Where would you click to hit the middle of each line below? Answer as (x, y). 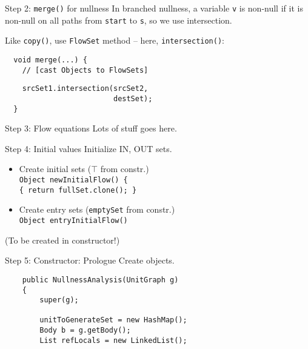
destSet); (133, 98)
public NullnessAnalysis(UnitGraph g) (100, 280)
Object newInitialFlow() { (73, 180)
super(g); (59, 300)
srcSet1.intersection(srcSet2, (85, 89)
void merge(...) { (51, 60)
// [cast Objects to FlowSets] (85, 70)
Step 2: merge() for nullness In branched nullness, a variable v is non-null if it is (154, 8)
